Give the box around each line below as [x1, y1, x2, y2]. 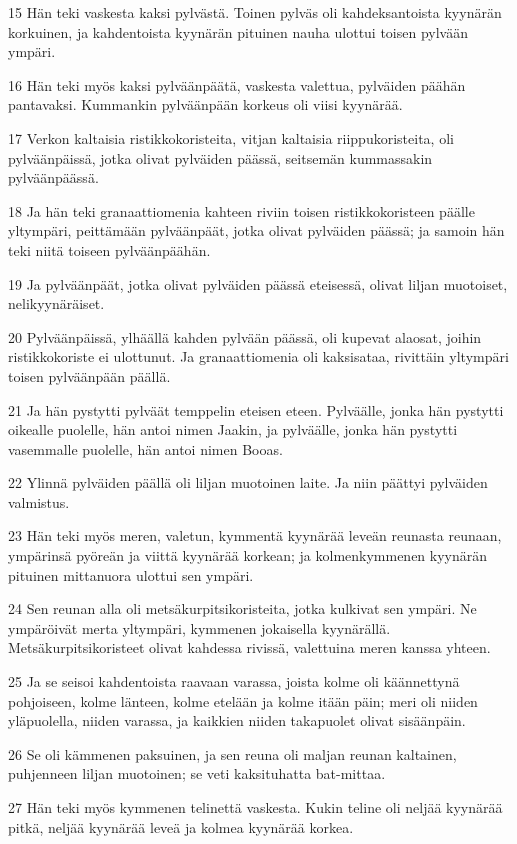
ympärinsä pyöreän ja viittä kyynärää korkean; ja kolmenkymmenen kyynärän [8, 545, 488, 566]
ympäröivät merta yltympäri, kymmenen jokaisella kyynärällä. [8, 617, 391, 638]
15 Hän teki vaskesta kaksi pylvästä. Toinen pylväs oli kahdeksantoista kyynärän [8, 2, 502, 22]
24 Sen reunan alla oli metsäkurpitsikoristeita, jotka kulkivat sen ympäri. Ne [8, 598, 477, 619]
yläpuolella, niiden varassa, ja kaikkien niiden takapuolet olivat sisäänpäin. [8, 710, 466, 731]
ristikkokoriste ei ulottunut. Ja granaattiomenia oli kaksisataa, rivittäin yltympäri [8, 346, 509, 367]
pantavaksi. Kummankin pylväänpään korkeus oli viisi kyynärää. [8, 94, 403, 115]
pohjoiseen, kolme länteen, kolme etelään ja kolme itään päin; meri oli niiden [8, 690, 478, 711]
